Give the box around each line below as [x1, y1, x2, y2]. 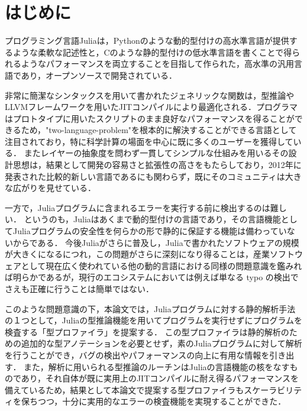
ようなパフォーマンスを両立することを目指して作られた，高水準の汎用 [21, 57, 295, 70]
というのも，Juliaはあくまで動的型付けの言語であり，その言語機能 [24, 213, 281, 225]
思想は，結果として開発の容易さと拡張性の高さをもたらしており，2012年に [12, 158, 302, 171]
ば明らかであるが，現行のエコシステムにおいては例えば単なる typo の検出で [5, 271, 299, 283]
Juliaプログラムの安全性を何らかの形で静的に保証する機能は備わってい [12, 225, 287, 237]
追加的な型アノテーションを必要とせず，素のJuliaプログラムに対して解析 [21, 337, 302, 349]
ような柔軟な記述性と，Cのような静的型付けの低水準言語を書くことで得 [12, 46, 292, 58]
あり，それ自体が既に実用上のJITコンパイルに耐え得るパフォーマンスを [21, 372, 299, 384]
